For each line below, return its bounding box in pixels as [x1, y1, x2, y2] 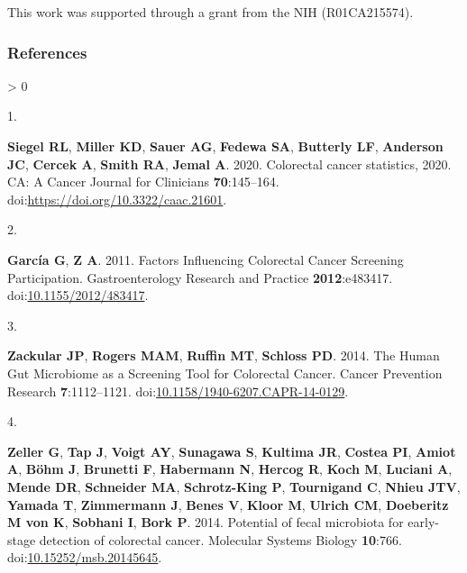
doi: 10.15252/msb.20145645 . [7, 548, 162, 567]
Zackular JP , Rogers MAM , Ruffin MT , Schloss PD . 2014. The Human [7, 346, 440, 365]
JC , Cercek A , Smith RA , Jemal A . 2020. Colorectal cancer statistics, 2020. [7, 154, 452, 173]
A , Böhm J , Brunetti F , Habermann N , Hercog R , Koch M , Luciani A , [7, 459, 453, 478]
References [7, 41, 87, 63]
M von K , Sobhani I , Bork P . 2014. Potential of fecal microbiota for [7, 513, 404, 532]
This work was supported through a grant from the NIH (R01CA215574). [7, 3, 414, 21]
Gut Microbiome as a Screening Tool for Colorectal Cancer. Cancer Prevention [7, 363, 443, 382]
